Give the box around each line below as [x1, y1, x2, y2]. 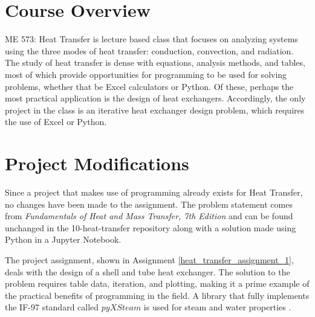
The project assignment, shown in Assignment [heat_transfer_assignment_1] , [5, 253, 294, 266]
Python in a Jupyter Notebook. [5, 233, 122, 246]
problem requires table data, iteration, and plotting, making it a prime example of [5, 277, 310, 290]
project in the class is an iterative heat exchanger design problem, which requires [5, 103, 305, 116]
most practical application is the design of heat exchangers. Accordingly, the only [5, 92, 306, 104]
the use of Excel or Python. [5, 115, 107, 128]
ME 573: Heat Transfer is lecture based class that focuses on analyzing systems [5, 33, 298, 45]
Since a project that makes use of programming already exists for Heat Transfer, [5, 186, 303, 198]
